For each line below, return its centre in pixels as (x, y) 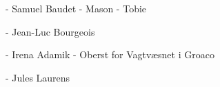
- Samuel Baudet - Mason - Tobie (76, 8)
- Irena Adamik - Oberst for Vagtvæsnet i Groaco (110, 54)
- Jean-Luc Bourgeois (50, 31)
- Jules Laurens (38, 77)
